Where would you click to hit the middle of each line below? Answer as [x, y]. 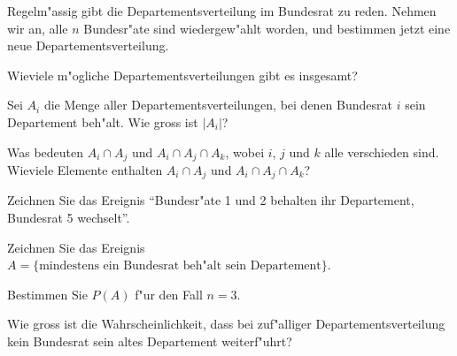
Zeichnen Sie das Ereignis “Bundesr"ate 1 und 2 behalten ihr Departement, [211, 200]
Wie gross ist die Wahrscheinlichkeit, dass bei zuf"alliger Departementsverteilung [226, 324]
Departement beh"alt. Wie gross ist [103, 121]
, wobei [245, 151]
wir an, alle [38, 28]
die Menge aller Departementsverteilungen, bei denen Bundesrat [218, 105]
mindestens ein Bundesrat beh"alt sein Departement [180, 266]
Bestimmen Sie [47, 294]
